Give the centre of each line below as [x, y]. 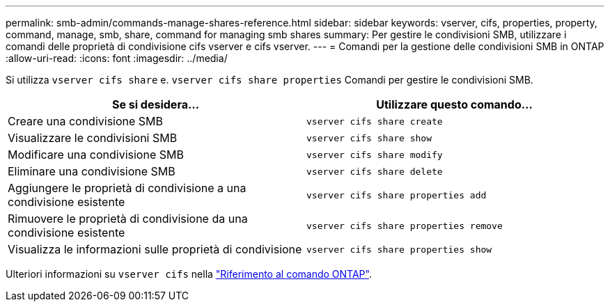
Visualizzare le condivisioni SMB [93, 138]
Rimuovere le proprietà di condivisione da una [128, 219]
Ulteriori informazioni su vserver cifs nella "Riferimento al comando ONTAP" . [189, 274]
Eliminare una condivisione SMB [92, 171]
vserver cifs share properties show [399, 249]
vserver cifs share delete [375, 171]
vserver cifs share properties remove [405, 226]
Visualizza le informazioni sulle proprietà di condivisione [155, 249]
